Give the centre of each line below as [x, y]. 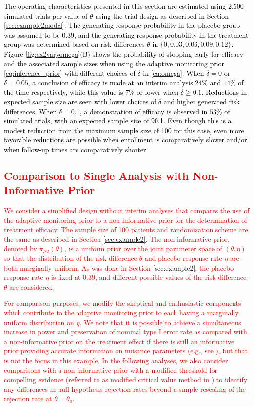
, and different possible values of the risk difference [171, 277]
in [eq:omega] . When [174, 73]
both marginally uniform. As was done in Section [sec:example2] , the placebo [119, 267]
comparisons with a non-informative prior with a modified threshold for [111, 370]
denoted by [20, 248]
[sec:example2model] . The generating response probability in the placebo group [122, 25]
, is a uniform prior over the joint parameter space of [143, 248]
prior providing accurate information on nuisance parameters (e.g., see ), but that [126, 351]
